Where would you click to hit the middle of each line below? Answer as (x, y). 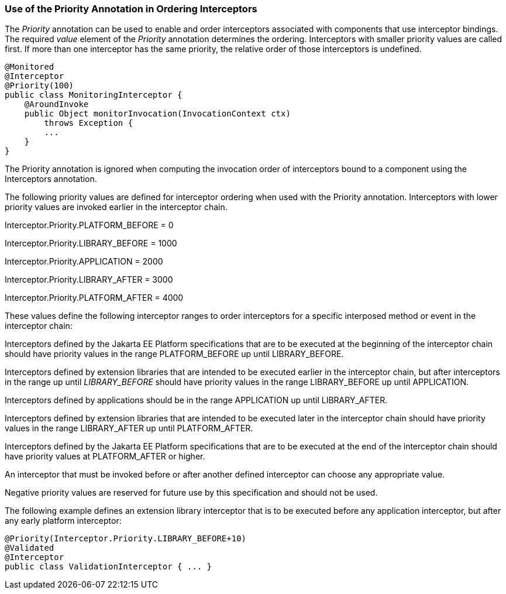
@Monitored (30, 67)
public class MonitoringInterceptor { (94, 95)
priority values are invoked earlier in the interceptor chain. (116, 207)
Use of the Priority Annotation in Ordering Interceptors (131, 9)
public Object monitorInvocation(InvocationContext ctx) (157, 114)
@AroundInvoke (56, 104)
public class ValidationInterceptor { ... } (109, 567)
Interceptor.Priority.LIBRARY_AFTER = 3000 (89, 280)
